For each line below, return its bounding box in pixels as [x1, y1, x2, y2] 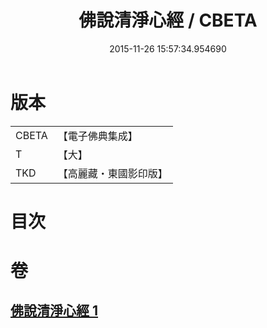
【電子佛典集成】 [57, 129, 138, 143]
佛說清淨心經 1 [10, 302, 99, 320]
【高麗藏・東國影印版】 [57, 166, 168, 180]
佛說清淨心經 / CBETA [78, 9, 258, 32]
